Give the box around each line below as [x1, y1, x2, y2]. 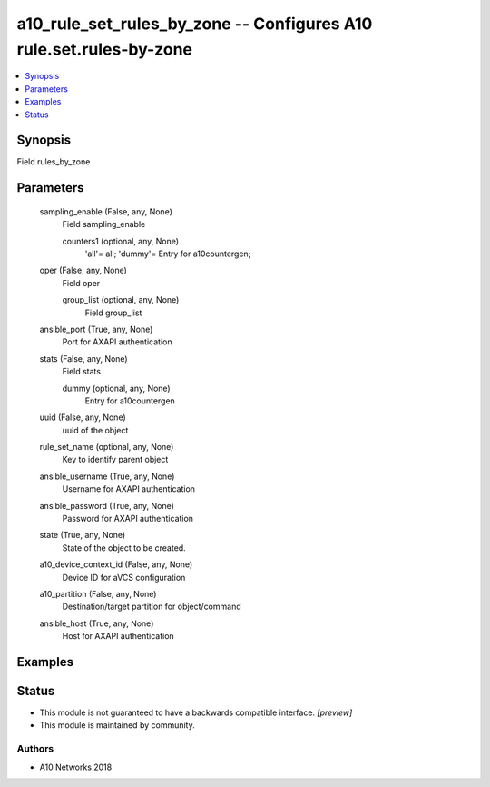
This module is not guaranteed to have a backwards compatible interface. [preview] [39, 707, 353, 718]
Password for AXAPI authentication [62, 513, 194, 524]
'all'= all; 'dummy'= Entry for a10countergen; [84, 248, 251, 259]
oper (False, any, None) [39, 264, 127, 276]
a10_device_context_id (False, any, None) [39, 559, 193, 570]
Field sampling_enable [62, 219, 146, 230]
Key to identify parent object [62, 454, 169, 465]
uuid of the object [62, 424, 129, 435]
